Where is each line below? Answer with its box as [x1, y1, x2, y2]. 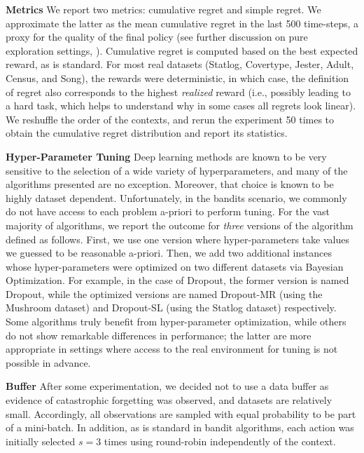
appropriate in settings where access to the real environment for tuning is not [6, 342, 338, 356]
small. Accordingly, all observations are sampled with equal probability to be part [6, 406, 356, 421]
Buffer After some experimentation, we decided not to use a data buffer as [6, 379, 329, 393]
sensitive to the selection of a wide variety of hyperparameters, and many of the [6, 163, 348, 177]
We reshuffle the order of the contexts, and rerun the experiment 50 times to [6, 111, 335, 126]
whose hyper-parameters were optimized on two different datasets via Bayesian [6, 259, 344, 273]
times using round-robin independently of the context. [104, 433, 336, 448]
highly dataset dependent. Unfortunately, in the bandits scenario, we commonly [6, 190, 347, 205]
